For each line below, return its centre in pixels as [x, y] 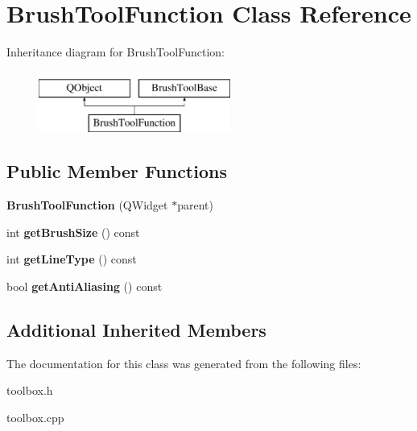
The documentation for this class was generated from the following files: [184, 363]
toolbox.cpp [35, 417]
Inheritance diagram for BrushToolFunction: [116, 52]
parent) [195, 205]
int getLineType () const [72, 259]
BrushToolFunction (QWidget [87, 205]
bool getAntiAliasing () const [85, 286]
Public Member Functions [117, 171]
